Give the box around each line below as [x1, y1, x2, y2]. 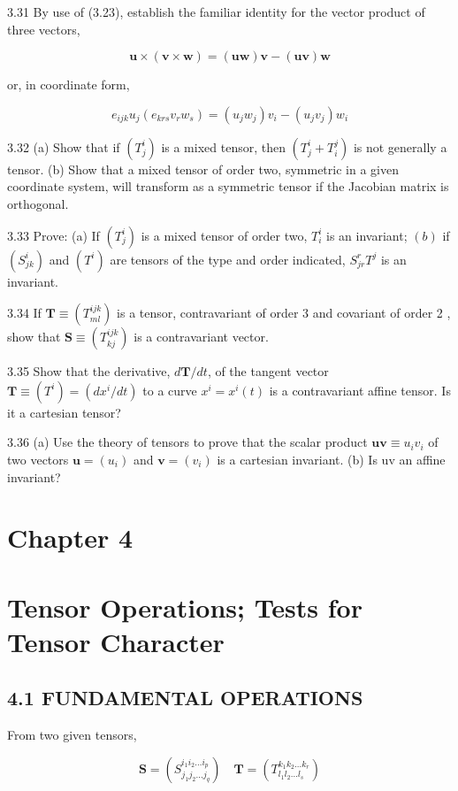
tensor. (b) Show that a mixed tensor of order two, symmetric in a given [7, 159, 399, 178]
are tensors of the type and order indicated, [110, 250, 346, 268]
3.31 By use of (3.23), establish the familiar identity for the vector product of [7, 3, 425, 20]
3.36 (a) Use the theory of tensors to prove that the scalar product [7, 433, 368, 451]
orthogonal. [7, 194, 69, 212]
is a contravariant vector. [134, 327, 269, 346]
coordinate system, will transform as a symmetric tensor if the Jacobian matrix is [7, 177, 449, 196]
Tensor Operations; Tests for [7, 588, 363, 625]
